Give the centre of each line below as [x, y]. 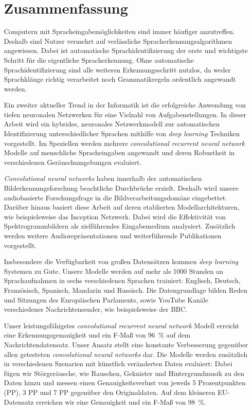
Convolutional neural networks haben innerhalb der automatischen [103, 178]
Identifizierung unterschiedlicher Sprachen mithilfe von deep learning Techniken [122, 134]
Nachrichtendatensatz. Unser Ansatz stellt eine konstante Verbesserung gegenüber [126, 344]
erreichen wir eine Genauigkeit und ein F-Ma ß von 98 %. [121, 401]
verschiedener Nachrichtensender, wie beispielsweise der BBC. [96, 309]
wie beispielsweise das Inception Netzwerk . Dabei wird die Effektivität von [115, 216]
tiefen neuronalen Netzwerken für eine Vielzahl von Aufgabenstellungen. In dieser [125, 114]
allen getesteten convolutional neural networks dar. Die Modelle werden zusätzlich [126, 354]
